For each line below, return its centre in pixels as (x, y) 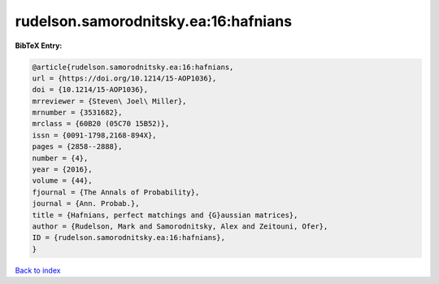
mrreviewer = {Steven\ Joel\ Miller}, (109, 101)
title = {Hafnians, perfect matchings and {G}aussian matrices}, (165, 215)
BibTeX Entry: (39, 46)
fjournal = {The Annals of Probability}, (116, 192)
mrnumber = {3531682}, (77, 113)
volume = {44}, (62, 181)
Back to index (38, 270)
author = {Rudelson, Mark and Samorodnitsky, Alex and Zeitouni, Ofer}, (180, 227)
